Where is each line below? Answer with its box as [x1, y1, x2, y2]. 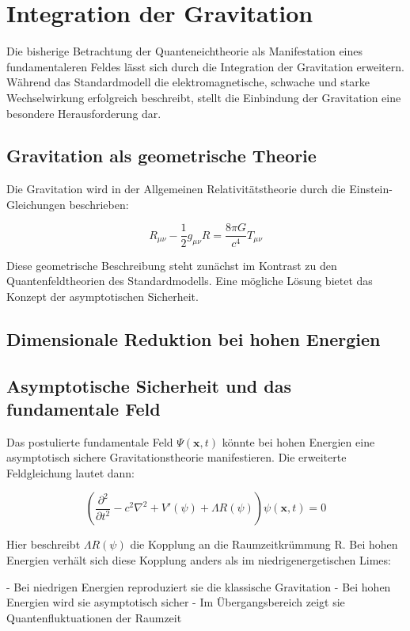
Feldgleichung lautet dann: [6, 464, 135, 481]
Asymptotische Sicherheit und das [6, 373, 291, 397]
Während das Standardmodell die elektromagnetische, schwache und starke [6, 74, 370, 90]
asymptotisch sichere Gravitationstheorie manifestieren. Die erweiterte [6, 449, 347, 466]
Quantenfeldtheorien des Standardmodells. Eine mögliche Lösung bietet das [6, 272, 373, 289]
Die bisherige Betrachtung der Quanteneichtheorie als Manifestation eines [6, 43, 363, 59]
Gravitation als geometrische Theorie [6, 143, 317, 168]
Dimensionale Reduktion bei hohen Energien [6, 326, 381, 351]
